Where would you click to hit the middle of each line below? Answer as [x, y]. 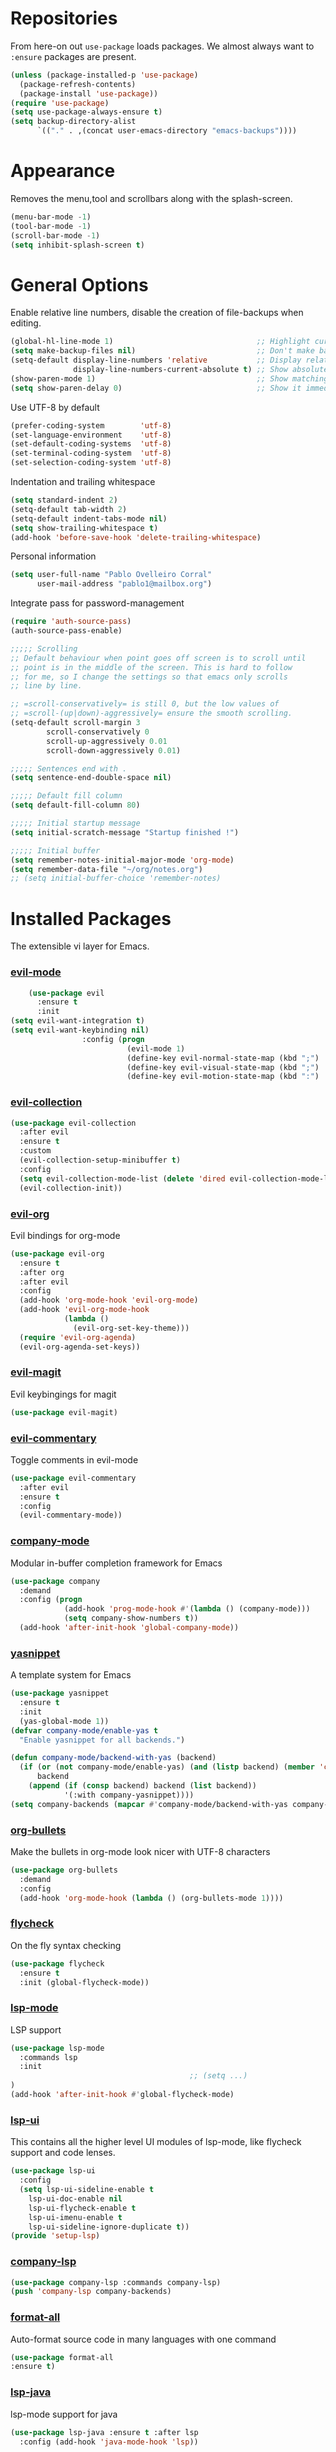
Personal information [53, 556]
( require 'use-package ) [60, 103]
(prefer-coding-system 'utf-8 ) [91, 425]
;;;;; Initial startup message [75, 823]
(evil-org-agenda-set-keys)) [80, 1347]
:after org [42, 1272]
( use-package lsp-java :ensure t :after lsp [104, 2432]
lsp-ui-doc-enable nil [75, 2198]
